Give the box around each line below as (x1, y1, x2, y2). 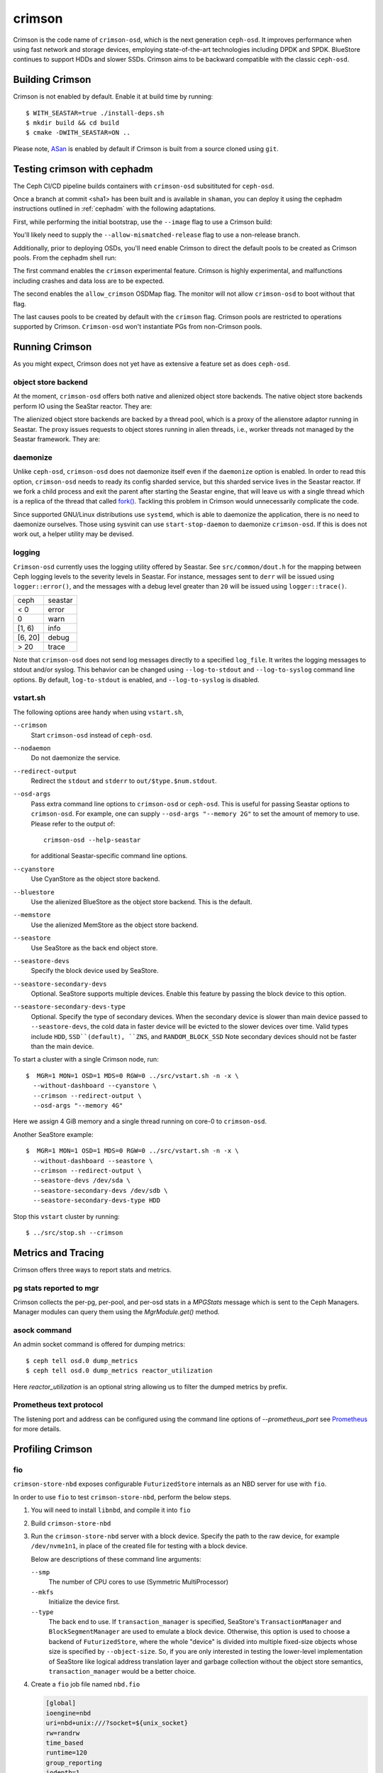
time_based (45, 1738, 84, 1747)
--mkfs (30, 1588, 54, 1596)
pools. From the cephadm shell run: (13, 254, 117, 262)
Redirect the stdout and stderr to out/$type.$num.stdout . (30, 777, 218, 785)
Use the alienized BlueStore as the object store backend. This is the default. (30, 897, 252, 906)
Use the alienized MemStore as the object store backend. (30, 921, 199, 929)
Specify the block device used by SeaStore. (30, 967, 159, 975)
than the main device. (30, 1043, 94, 1051)
